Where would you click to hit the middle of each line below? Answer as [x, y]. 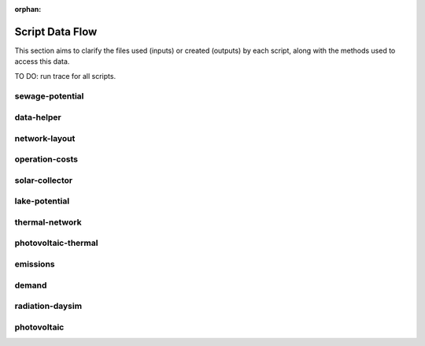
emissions [35, 264]
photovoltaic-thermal [56, 243]
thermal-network [48, 222]
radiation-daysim [48, 306]
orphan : [28, 9]
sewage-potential [49, 96]
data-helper [38, 117]
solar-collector [44, 180]
